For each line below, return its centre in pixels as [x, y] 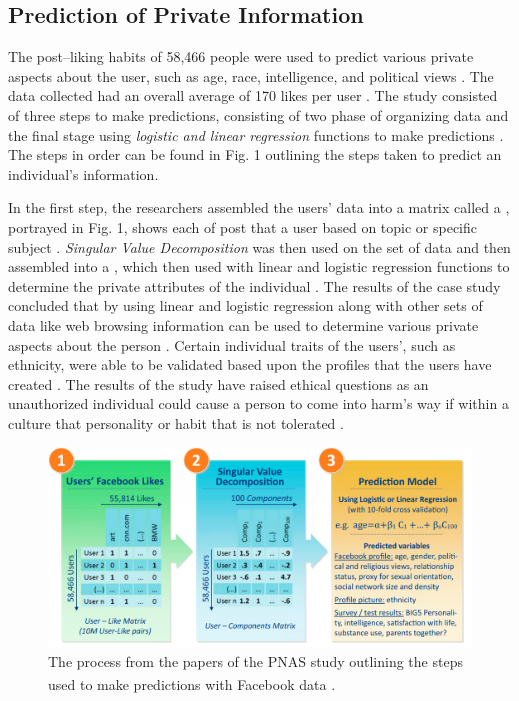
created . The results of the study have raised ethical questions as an [218, 383]
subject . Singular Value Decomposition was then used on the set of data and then [259, 246]
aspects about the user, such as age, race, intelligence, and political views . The [251, 75]
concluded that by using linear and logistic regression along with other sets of [245, 305]
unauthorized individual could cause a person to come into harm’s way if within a [258, 403]
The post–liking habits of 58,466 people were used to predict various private [241, 56]
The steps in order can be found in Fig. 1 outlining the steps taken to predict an [255, 154]
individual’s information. [83, 173]
